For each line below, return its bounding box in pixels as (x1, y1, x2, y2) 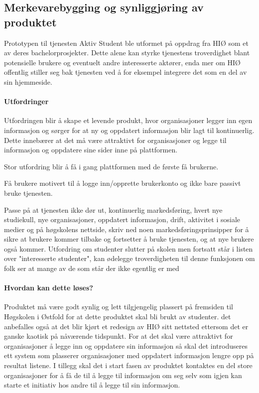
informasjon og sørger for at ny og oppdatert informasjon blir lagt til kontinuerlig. (4, 125, 255, 135)
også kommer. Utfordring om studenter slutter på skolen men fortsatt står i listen (4, 243, 253, 254)
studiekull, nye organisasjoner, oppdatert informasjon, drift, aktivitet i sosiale (4, 214, 241, 225)
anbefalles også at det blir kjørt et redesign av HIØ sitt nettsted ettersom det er (4, 321, 249, 331)
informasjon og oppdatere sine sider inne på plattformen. (4, 144, 178, 155)
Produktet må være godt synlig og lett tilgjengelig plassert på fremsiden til (4, 301, 233, 312)
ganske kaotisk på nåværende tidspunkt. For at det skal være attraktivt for (4, 331, 233, 341)
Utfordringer (4, 96, 49, 107)
